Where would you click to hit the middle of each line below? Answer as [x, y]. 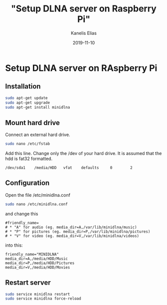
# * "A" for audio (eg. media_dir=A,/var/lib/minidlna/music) [71, 227]
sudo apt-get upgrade [28, 103]
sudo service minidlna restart [38, 294]
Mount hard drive [33, 123]
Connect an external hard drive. [38, 135]
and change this [22, 214]
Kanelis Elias [84, 33]
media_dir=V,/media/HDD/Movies [38, 267]
